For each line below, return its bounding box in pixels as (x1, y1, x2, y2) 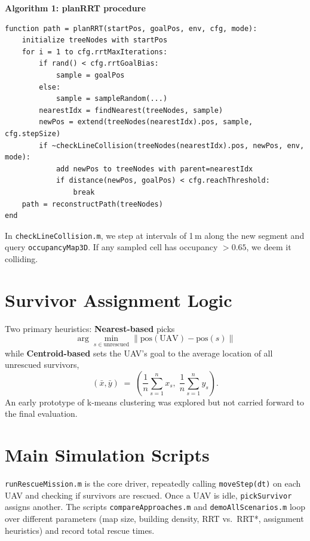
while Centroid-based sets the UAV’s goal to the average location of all (5, 346, 273, 359)
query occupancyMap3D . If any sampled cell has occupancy (5, 241, 218, 253)
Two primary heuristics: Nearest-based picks (5, 322, 175, 334)
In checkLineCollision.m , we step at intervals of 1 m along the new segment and (5, 229, 305, 241)
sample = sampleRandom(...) (56, 94, 168, 103)
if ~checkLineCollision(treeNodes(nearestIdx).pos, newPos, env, (39, 141, 305, 150)
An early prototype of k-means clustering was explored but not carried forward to (5, 395, 305, 408)
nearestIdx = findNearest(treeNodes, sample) (39, 106, 223, 115)
